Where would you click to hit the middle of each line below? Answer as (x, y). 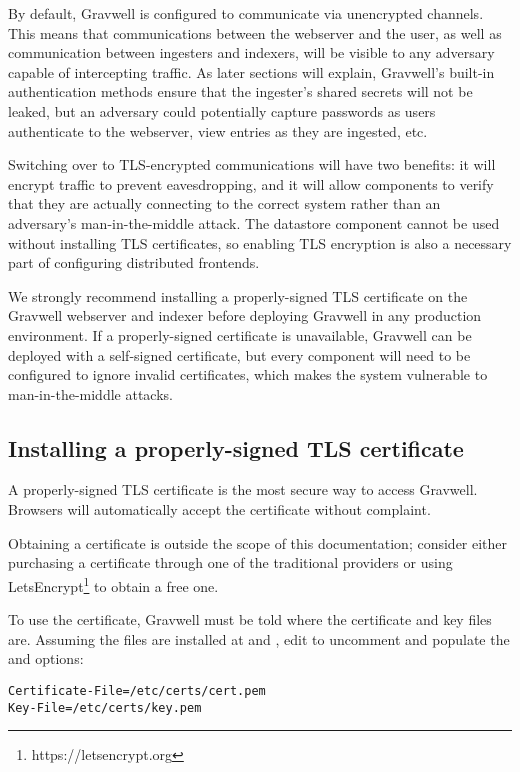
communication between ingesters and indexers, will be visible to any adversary (251, 52)
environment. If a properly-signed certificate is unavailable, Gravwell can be (240, 334)
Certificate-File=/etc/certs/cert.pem (137, 690)
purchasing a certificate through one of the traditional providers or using (230, 562)
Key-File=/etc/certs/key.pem (105, 707)
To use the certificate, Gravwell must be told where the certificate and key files (250, 619)
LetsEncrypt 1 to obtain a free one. (113, 584)
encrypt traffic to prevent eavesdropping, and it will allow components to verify (251, 183)
